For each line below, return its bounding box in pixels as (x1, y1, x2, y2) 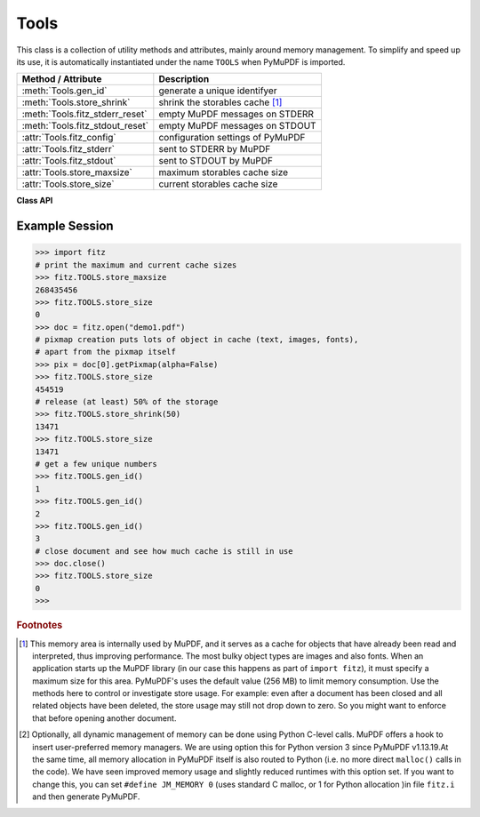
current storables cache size (158, 178, 278, 190)
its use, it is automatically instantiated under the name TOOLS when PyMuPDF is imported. (16, 56, 346, 67)
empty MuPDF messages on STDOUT (158, 120, 316, 132)
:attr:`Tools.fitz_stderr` (21, 143, 116, 156)
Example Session (16, 219, 115, 234)
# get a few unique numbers (35, 459, 157, 469)
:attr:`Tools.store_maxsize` (21, 166, 132, 179)
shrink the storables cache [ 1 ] (158, 96, 283, 108)
